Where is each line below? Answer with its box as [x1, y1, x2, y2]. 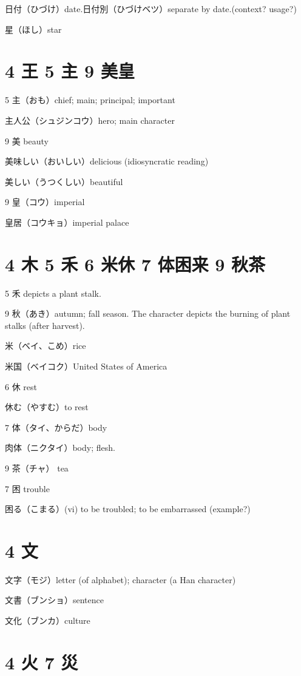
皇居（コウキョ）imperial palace [5, 215, 129, 228]
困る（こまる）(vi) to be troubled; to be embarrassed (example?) [5, 502, 251, 515]
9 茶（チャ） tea [5, 461, 69, 474]
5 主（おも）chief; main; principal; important [5, 93, 175, 106]
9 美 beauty [5, 134, 49, 147]
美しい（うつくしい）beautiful [5, 175, 123, 188]
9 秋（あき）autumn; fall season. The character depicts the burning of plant [5, 307, 291, 320]
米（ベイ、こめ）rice [5, 339, 86, 352]
